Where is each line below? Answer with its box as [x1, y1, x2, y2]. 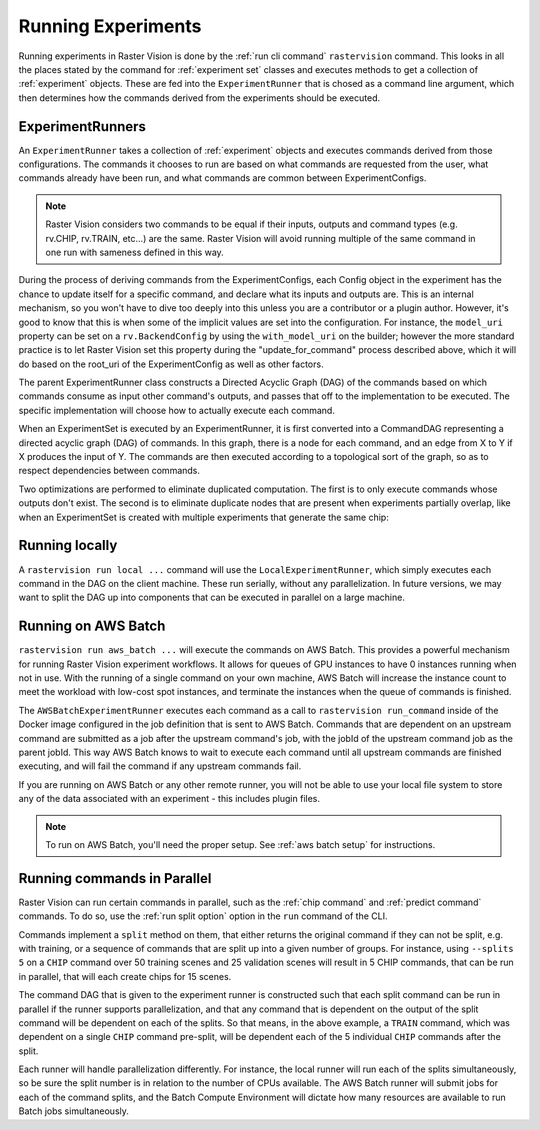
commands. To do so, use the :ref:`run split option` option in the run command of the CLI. [18, 910, 389, 922]
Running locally [18, 537, 118, 554]
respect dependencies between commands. [18, 465, 200, 477]
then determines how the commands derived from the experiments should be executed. [18, 91, 380, 104]
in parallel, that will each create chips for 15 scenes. [18, 970, 232, 982]
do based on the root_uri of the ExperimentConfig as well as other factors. [18, 358, 324, 370]
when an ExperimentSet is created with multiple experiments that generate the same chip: [18, 511, 389, 523]
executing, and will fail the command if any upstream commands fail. [18, 760, 302, 772]
